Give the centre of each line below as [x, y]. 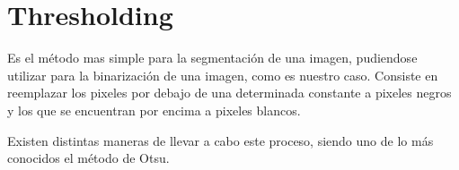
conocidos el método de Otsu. [88, 158]
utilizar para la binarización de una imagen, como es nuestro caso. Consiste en [223, 75]
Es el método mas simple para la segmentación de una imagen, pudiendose [212, 58]
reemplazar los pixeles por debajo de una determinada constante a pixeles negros [229, 93]
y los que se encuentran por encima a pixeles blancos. [154, 110]
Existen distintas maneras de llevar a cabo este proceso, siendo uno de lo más [221, 140]
